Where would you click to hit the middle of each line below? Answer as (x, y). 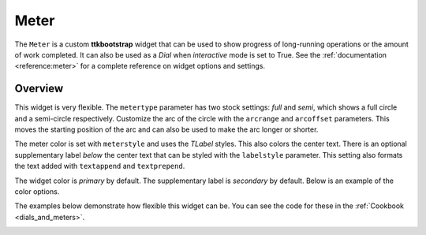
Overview (39, 89)
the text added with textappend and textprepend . (100, 166)
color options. (37, 191)
